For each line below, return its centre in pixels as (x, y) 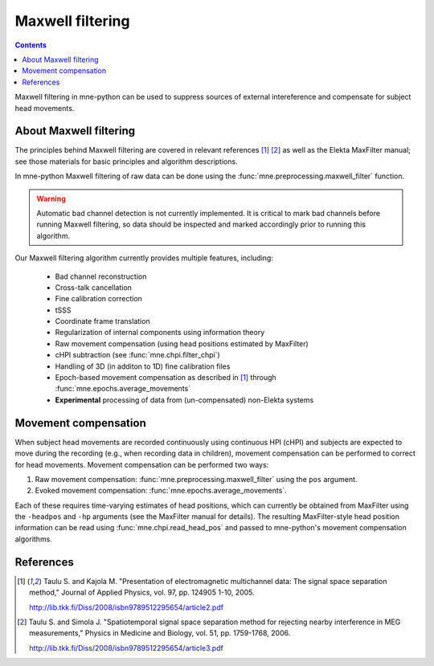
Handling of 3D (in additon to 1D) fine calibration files (143, 366)
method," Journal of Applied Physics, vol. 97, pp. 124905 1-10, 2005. (142, 592)
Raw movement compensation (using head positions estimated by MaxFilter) (182, 343)
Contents (31, 45)
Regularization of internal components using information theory (160, 333)
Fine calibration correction (98, 299)
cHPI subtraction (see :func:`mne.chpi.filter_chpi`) (137, 355)
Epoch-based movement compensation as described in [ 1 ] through (166, 378)
